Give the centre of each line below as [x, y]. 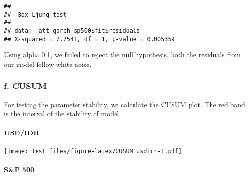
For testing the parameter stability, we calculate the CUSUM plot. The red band [124, 104]
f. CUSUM [26, 86]
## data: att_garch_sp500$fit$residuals [72, 31]
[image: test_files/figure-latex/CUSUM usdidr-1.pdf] [93, 151]
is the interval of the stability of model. [63, 114]
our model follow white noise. [48, 64]
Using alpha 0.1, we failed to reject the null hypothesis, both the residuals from [122, 55]
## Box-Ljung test [35, 14]
